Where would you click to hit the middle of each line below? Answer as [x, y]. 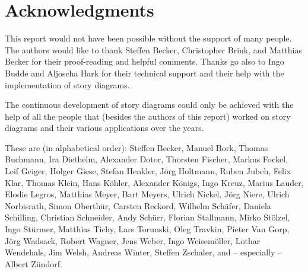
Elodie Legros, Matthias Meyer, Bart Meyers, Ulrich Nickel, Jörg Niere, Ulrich [147, 194]
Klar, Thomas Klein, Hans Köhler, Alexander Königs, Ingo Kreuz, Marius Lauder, [154, 182]
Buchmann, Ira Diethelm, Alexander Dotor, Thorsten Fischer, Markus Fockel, [147, 159]
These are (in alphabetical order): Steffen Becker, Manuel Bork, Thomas [136, 147]
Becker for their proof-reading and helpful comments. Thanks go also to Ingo [145, 61]
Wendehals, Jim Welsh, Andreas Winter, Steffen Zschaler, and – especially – [143, 252]
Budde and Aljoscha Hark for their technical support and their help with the [145, 73]
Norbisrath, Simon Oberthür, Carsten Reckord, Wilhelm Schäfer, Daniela [138, 205]
